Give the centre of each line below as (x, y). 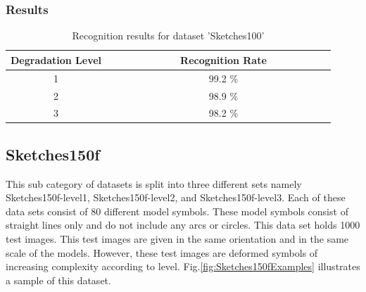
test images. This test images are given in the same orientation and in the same (177, 239)
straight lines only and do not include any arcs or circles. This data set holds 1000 (183, 225)
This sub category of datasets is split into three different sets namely (154, 183)
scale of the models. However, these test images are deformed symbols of (162, 252)
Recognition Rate (223, 59)
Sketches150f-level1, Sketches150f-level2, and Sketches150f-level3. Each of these (176, 197)
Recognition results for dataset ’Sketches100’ (168, 36)
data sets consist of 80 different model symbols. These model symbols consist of (177, 211)
